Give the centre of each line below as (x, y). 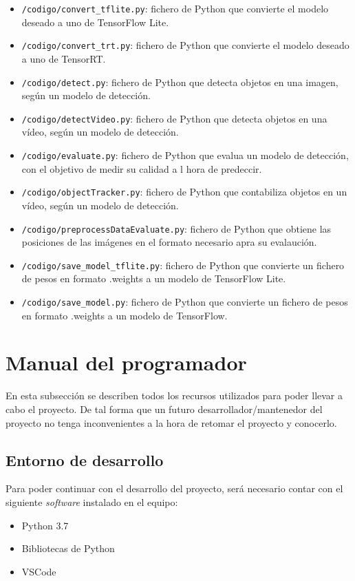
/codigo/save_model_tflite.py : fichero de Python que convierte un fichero (183, 265)
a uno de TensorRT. (64, 58)
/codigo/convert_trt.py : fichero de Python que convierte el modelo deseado (185, 45)
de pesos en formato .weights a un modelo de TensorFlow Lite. (154, 278)
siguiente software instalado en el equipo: (92, 501)
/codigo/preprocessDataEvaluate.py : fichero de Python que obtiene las (176, 228)
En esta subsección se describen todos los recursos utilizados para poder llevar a (174, 395)
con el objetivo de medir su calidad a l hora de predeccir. (142, 168)
